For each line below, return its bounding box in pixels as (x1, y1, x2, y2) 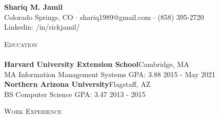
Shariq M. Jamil (4, 2, 63, 12)
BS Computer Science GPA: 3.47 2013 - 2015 (4, 88, 146, 99)
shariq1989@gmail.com (79, 11, 151, 22)
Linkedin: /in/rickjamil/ (4, 21, 80, 32)
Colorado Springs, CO (4, 11, 73, 22)
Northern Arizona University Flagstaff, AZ (4, 79, 151, 89)
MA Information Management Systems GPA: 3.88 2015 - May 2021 (4, 68, 215, 79)
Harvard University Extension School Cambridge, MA (4, 58, 189, 69)
